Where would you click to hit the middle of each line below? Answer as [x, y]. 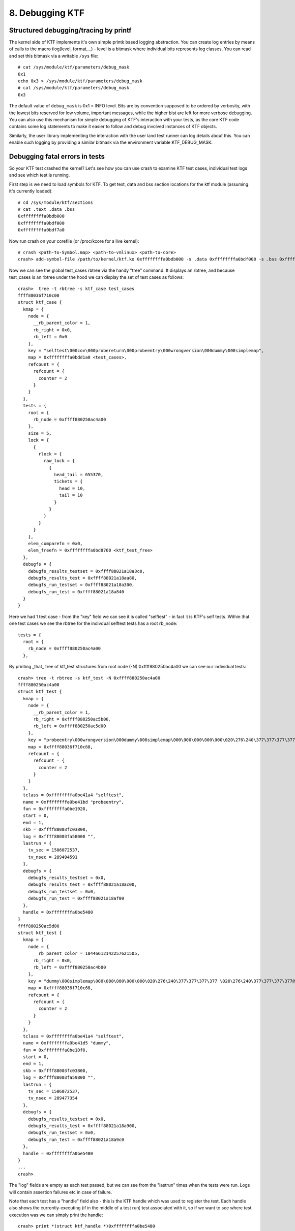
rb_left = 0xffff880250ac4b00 [70, 967]
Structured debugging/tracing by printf [70, 30]
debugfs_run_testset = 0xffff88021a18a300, [81, 585]
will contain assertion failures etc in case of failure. [60, 1192]
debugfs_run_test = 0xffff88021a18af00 [76, 898]
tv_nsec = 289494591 [53, 857]
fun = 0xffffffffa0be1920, [55, 809]
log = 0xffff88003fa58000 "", [59, 836]
